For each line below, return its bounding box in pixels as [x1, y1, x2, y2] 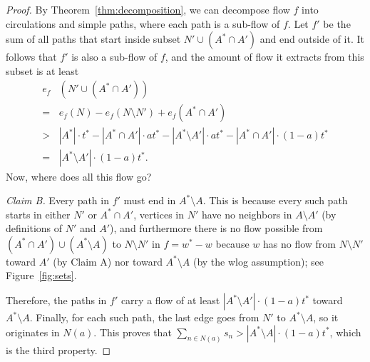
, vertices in [133, 206, 185, 221]
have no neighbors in [201, 206, 292, 221]
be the [323, 16, 351, 31]
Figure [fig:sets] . [6, 268, 77, 283]
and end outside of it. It [259, 31, 365, 46]
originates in [6, 324, 60, 339]
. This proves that [93, 324, 172, 339]
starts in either [6, 206, 71, 221]
